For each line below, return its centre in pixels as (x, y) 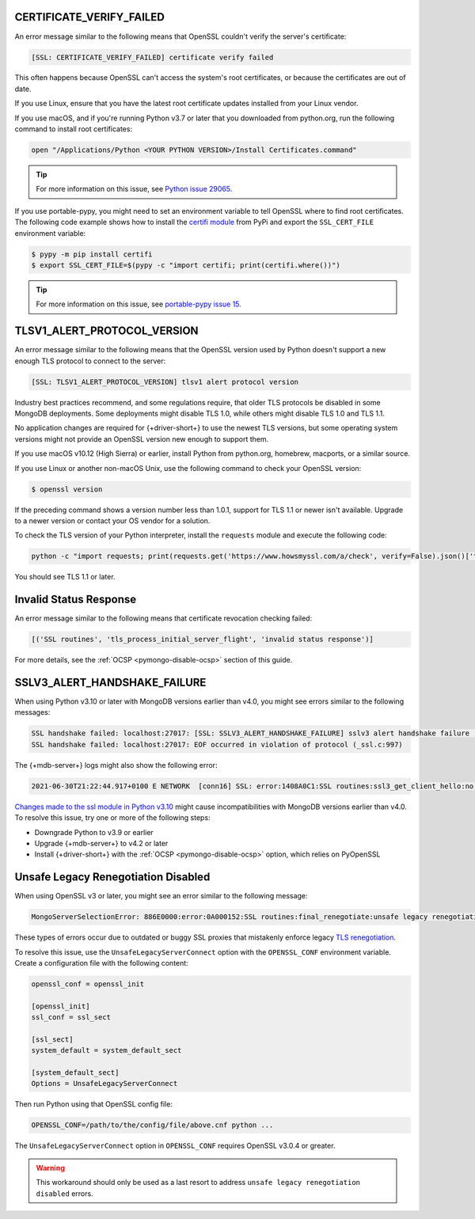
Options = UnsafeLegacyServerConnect (104, 1084)
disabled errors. (65, 1193)
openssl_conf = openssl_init (88, 984)
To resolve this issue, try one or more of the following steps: (112, 818)
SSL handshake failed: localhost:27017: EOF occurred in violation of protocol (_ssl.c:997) (217, 744)
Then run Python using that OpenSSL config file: (94, 1104)
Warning (50, 1168)
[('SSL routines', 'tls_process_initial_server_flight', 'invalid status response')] (202, 640)
